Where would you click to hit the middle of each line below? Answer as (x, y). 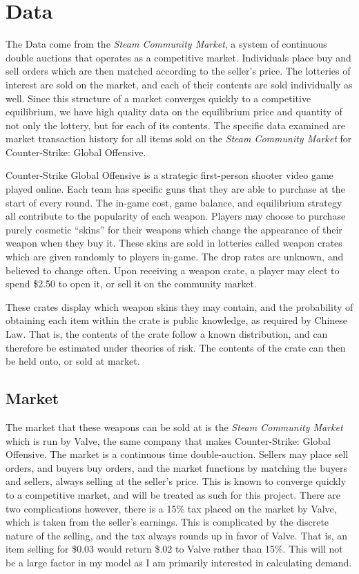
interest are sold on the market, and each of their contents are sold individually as (179, 84)
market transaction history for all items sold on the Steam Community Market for (179, 138)
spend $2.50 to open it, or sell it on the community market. (131, 284)
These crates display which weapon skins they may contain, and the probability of (179, 306)
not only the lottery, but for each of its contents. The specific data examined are (175, 125)
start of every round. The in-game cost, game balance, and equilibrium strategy (174, 202)
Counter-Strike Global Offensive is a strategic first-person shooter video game (169, 175)
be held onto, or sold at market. (73, 361)
